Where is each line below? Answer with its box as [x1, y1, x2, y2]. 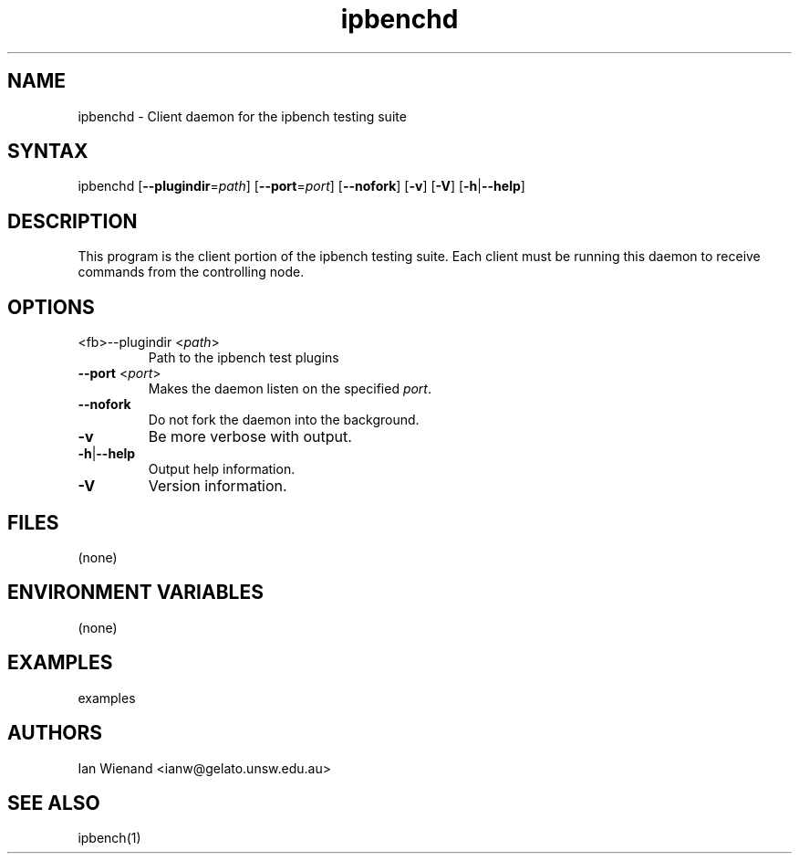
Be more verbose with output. [148, 427, 352, 446]
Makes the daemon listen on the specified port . [148, 381, 432, 397]
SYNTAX [7, 140, 88, 163]
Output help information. [148, 461, 296, 478]
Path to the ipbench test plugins [148, 350, 339, 366]
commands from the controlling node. [78, 264, 305, 280]
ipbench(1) [78, 830, 141, 846]
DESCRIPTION [7, 209, 138, 233]
